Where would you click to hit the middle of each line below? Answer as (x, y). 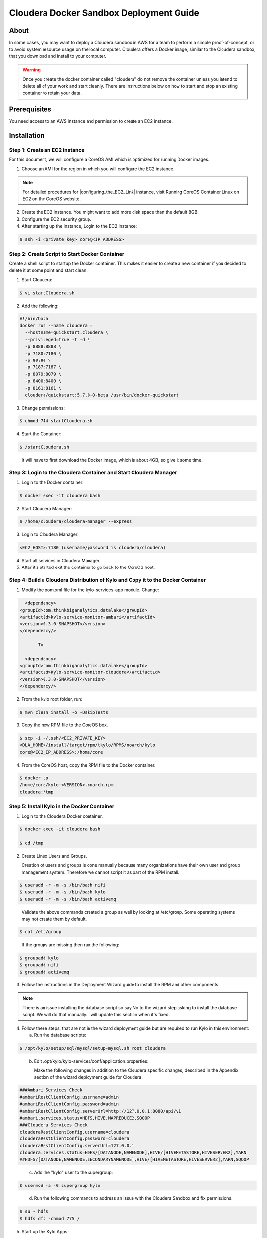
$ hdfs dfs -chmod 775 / (50, 1218)
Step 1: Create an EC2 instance (47, 150)
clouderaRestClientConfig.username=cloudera (74, 1132)
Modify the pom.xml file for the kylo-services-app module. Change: (90, 590)
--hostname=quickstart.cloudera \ (67, 333)
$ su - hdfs (34, 1212)
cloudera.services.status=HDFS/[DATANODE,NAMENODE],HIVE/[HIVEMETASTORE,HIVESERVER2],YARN (133, 1152)
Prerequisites (30, 110)
